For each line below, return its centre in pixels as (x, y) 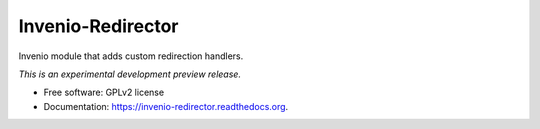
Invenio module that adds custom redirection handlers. (131, 56)
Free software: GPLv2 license (104, 92)
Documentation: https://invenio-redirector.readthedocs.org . (166, 106)
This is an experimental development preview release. (130, 74)
